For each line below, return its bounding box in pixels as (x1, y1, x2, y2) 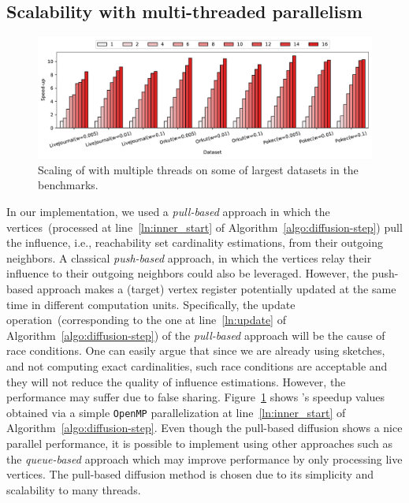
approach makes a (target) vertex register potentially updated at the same (36, 280, 396, 296)
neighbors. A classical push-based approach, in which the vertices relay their (6, 249, 372, 266)
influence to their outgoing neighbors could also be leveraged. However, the (6, 265, 369, 281)
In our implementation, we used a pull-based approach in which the (6, 203, 330, 220)
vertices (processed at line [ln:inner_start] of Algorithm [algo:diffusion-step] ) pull (6, 218, 403, 235)
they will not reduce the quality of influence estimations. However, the (6, 373, 346, 389)
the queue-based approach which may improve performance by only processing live (6, 450, 403, 467)
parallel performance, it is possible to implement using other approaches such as (6, 434, 392, 451)
